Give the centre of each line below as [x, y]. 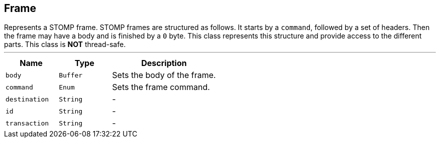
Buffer [71, 75]
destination [27, 99]
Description [164, 63]
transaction [27, 123]
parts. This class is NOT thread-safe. [65, 44]
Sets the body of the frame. [164, 75]
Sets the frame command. [161, 87]
